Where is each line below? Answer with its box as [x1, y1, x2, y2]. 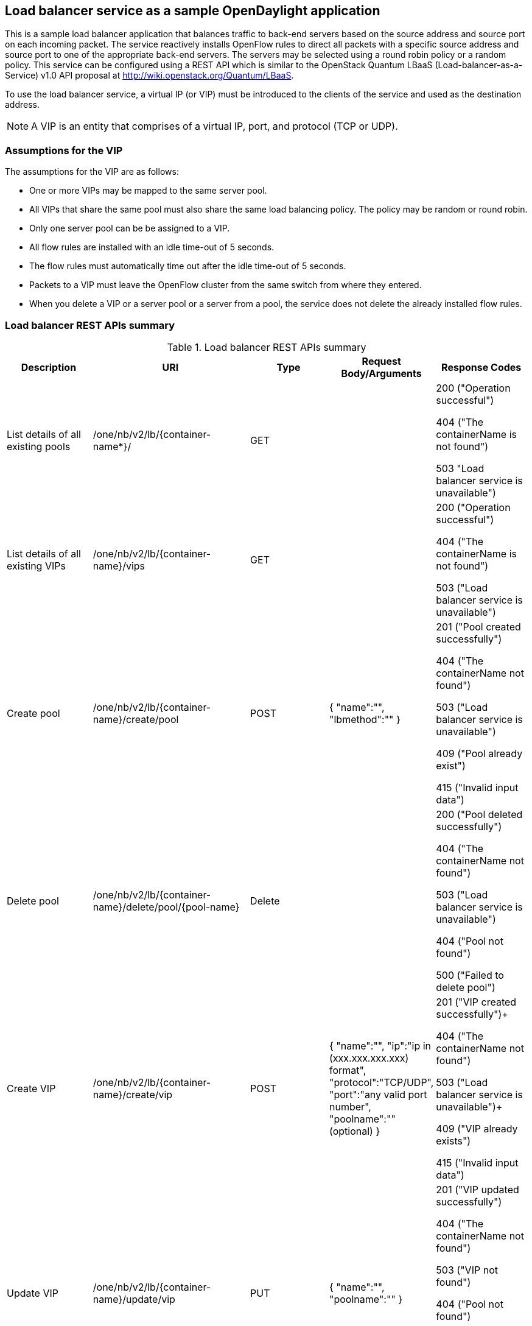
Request [362, 354, 401, 367]
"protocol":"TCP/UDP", [329, 1076, 434, 1088]
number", [329, 1100, 371, 1113]
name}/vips [93, 559, 145, 572]
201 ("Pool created [436, 620, 521, 633]
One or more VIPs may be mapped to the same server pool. [29, 185, 267, 196]
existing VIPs [7, 559, 66, 572]
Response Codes [441, 361, 522, 373]
